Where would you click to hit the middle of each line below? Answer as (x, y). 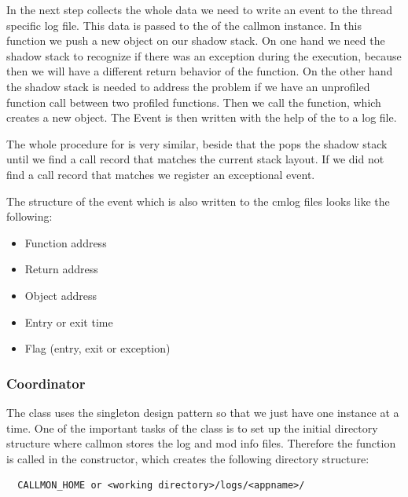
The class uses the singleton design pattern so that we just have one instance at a (203, 412)
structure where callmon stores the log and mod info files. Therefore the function (201, 443)
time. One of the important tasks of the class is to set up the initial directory (192, 428)
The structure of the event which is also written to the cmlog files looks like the (198, 201)
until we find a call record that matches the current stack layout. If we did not (195, 159)
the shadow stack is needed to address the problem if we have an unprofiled (188, 86)
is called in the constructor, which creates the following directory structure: (188, 458)
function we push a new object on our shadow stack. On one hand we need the (196, 40)
